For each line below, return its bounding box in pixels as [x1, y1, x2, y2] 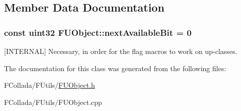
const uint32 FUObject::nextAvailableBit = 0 [4, 26, 192, 38]
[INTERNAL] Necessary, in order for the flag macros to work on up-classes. [4, 46, 237, 56]
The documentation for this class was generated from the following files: [4, 63, 226, 73]
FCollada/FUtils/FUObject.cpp [4, 96, 102, 107]
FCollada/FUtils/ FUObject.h [4, 80, 95, 90]
